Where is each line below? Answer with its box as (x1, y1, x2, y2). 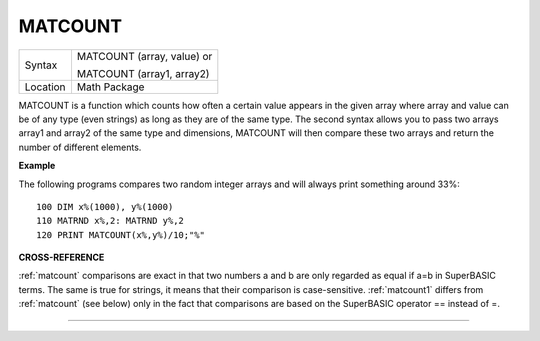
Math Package (76, 80, 145, 94)
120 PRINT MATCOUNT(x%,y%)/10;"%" (36, 229, 205, 240)
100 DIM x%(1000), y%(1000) (36, 201, 174, 212)
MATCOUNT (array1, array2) (76, 66, 210, 80)
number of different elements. (18, 141, 142, 153)
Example (18, 160, 56, 172)
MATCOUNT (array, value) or (76, 49, 213, 63)
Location (24, 80, 66, 94)
